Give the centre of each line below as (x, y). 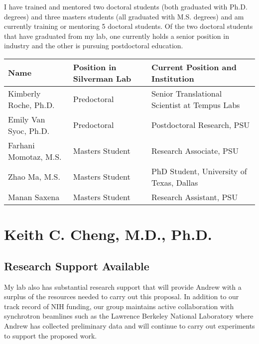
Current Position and (194, 67)
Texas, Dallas (175, 182)
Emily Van (27, 119)
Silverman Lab (102, 78)
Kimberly (24, 93)
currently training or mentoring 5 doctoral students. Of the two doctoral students (129, 26)
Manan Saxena (34, 197)
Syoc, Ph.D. (29, 130)
